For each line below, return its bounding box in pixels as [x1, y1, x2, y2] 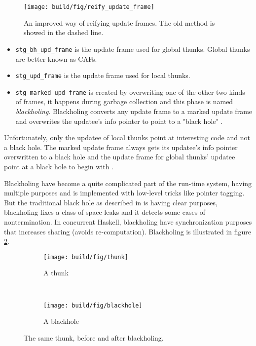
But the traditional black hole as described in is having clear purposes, [4, 197, 218, 207]
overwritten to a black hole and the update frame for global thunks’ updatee [4, 152, 235, 162]
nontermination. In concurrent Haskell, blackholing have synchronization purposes [4, 216, 252, 227]
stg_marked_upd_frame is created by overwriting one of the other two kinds [15, 86, 245, 97]
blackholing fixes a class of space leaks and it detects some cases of [4, 207, 206, 217]
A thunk [43, 268, 69, 278]
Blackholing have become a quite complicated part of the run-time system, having [4, 178, 252, 188]
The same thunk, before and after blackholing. [24, 332, 164, 343]
